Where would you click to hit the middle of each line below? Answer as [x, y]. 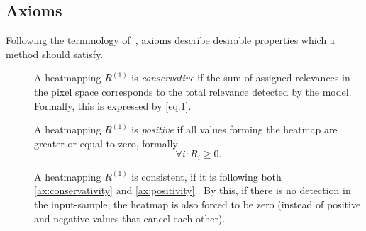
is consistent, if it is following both [206, 176]
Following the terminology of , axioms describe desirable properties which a [170, 40]
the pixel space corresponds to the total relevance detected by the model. [193, 91]
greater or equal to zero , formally [106, 143]
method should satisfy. [55, 53]
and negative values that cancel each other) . [130, 218]
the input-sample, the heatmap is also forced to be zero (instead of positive [198, 204]
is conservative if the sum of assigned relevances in [241, 78]
